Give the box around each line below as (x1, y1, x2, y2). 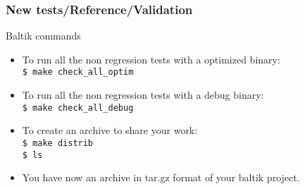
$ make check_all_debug (22, 102, 134, 113)
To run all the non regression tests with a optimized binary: (22, 51, 280, 66)
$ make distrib (22, 138, 94, 148)
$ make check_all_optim (22, 67, 134, 78)
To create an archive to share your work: (22, 123, 198, 138)
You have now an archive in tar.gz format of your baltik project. (22, 170, 300, 185)
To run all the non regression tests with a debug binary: (22, 87, 264, 102)
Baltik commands (6, 28, 81, 43)
